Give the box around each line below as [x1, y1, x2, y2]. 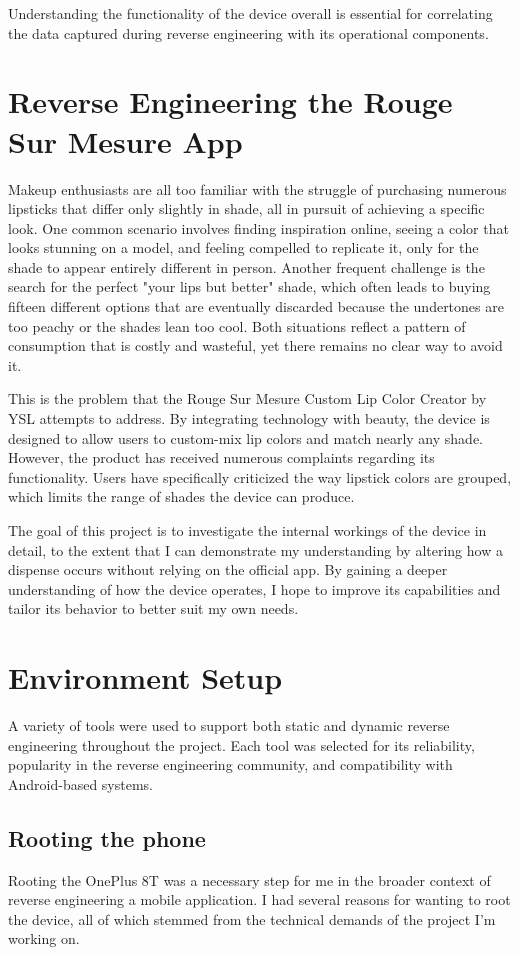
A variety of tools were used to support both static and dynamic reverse [8, 715, 450, 736]
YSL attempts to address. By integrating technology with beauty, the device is [8, 408, 490, 429]
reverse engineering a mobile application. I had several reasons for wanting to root [8, 889, 511, 910]
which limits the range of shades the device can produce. [8, 486, 355, 507]
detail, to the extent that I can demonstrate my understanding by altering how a [8, 539, 503, 560]
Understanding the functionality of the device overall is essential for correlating [8, 3, 493, 23]
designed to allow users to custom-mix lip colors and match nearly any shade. [8, 427, 483, 448]
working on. [8, 928, 80, 949]
